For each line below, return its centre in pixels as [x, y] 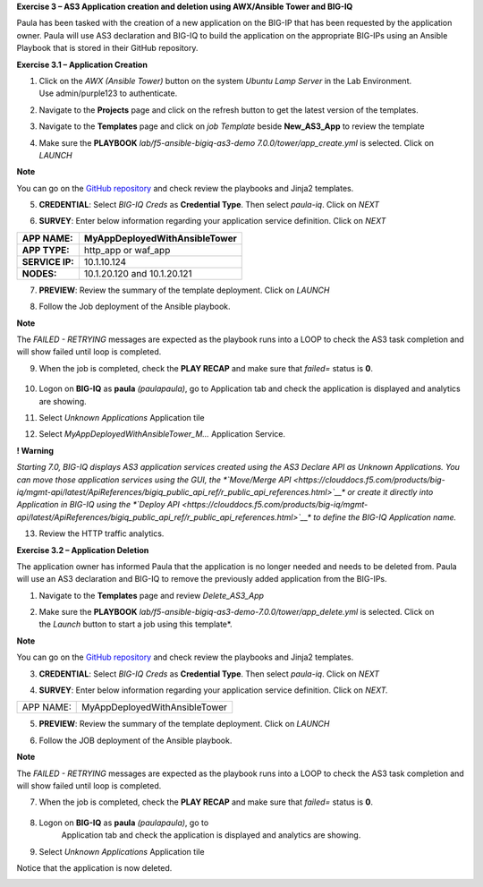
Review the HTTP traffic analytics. [102, 533]
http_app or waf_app [127, 250]
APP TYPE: [46, 250]
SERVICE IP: [48, 261]
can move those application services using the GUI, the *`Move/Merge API [154, 480]
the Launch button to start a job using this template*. [136, 624]
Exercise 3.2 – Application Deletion [83, 550]
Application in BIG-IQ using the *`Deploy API [98, 505]
